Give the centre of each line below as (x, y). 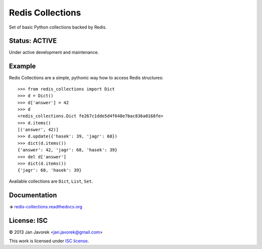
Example (22, 66)
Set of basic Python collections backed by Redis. (58, 27)
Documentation (33, 195)
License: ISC (28, 220)
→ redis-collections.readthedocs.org (46, 206)
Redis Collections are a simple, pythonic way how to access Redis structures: (86, 78)
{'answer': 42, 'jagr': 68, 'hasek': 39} (67, 150)
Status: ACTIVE (33, 41)
